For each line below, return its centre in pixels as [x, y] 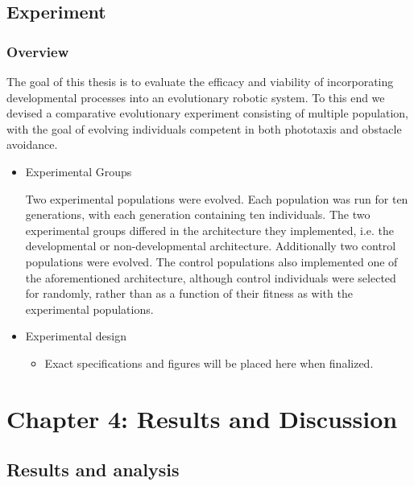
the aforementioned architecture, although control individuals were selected [211, 277]
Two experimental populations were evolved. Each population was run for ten [217, 198]
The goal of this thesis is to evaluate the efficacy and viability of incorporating [200, 81]
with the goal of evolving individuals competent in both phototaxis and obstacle [204, 128]
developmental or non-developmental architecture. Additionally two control [211, 246]
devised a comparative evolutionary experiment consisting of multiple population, [207, 113]
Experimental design [76, 336]
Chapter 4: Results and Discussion [202, 418]
